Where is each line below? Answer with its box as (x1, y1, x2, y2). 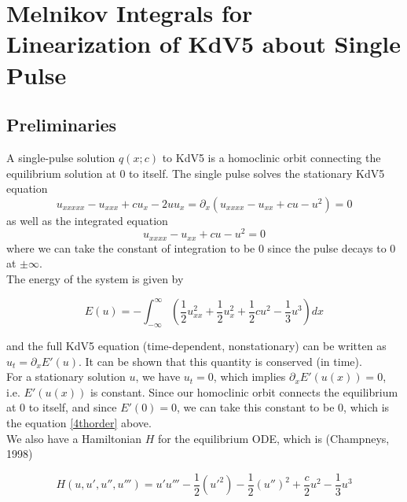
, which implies (213, 368, 286, 385)
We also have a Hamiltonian (6, 430, 141, 446)
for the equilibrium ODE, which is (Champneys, (157, 430, 390, 446)
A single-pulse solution (6, 149, 115, 165)
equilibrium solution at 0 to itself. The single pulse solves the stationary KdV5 (6, 164, 385, 181)
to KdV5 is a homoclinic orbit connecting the (162, 149, 381, 165)
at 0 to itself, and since (6, 399, 117, 415)
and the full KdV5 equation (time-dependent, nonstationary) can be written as (6, 337, 387, 353)
